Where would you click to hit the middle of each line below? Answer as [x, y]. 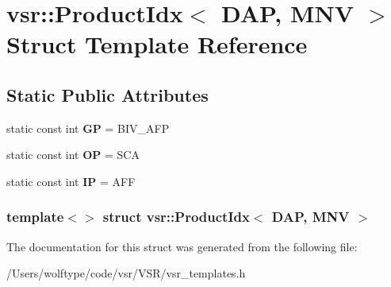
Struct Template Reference [157, 44]
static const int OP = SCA [73, 155]
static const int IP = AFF [71, 181]
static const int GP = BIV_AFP [88, 128]
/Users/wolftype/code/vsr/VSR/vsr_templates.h [126, 273]
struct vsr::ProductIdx [176, 217]
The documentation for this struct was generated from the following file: [182, 246]
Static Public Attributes [107, 94]
